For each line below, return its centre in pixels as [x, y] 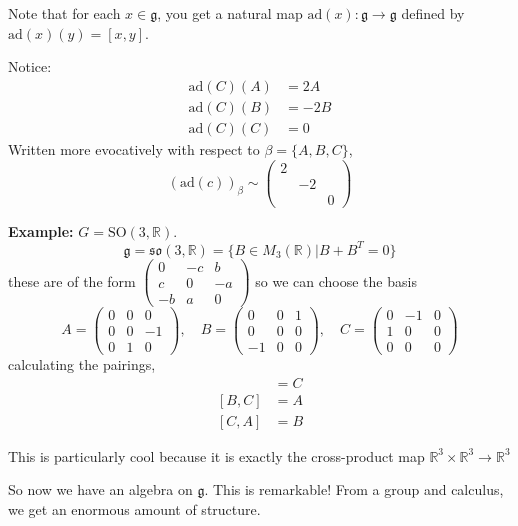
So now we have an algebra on [100, 489]
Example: [41, 230]
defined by [433, 13]
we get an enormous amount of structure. [134, 508]
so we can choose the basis [336, 280]
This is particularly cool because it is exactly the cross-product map [216, 455]
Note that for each [64, 13]
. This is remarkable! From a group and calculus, [354, 489]
